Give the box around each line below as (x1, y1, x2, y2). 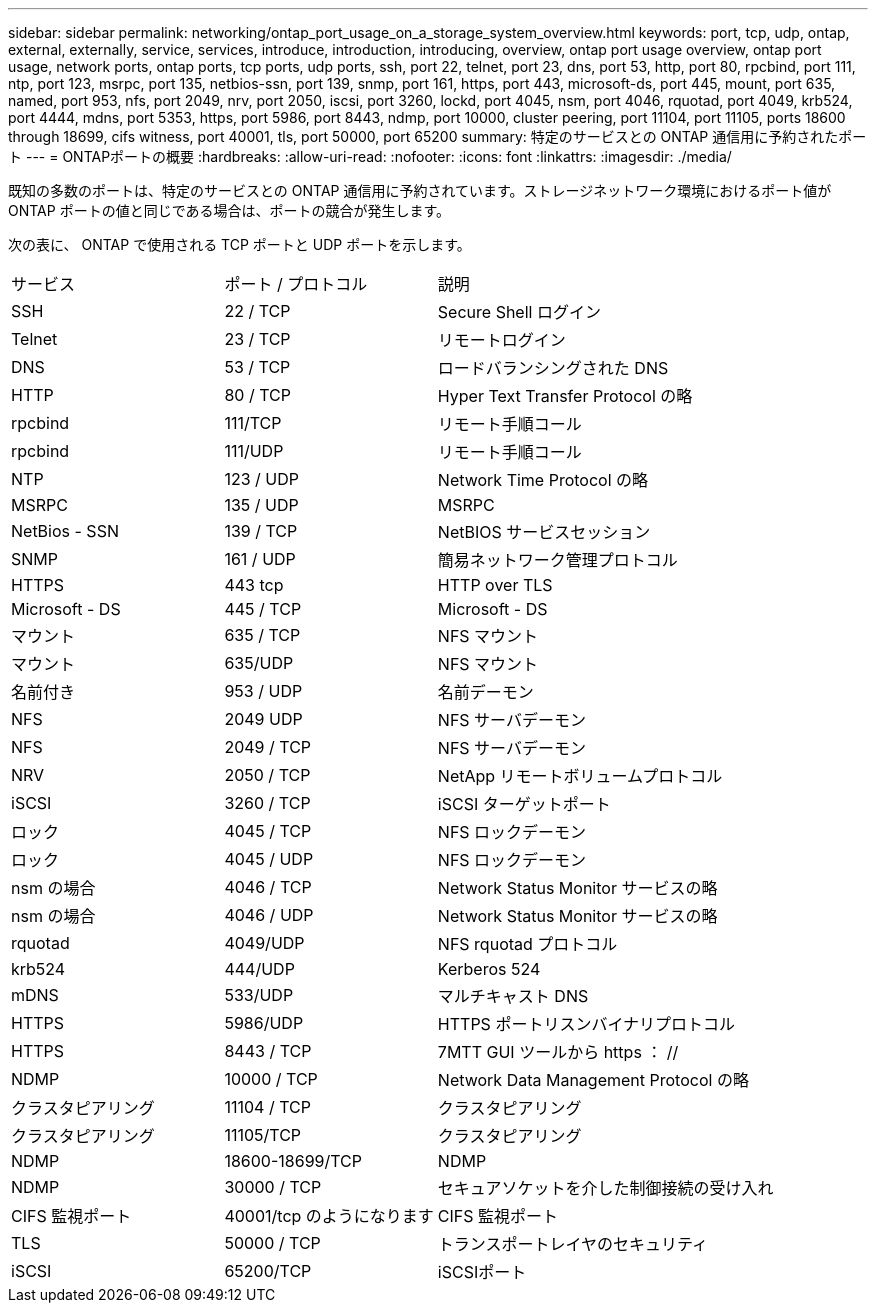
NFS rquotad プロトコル (437, 934, 618, 954)
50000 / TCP (224, 1233, 321, 1253)
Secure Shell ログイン (437, 302, 601, 322)
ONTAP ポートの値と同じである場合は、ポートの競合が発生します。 (8, 202, 451, 219)
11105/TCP (224, 1125, 302, 1145)
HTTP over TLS (437, 575, 553, 595)
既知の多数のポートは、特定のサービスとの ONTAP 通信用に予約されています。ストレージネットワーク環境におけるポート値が (8, 182, 832, 199)
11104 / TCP (224, 1097, 311, 1117)
